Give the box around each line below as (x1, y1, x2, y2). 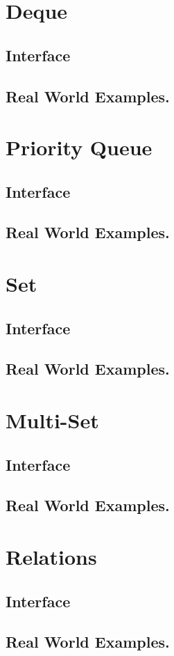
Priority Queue (6, 133, 153, 162)
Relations (6, 542, 97, 570)
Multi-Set (6, 406, 99, 434)
